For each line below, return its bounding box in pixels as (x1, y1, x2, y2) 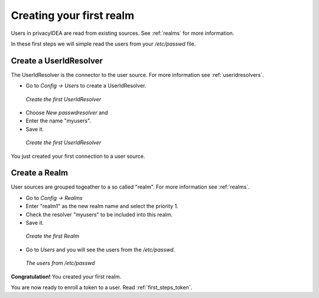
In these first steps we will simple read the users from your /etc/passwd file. (11, 40, 196, 47)
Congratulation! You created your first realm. (11, 273, 122, 280)
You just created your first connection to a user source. (11, 153, 145, 160)
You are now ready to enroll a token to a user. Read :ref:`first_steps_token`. (11, 284, 193, 291)
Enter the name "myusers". (25, 117, 92, 124)
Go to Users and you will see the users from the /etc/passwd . (25, 246, 175, 253)
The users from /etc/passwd (25, 260, 95, 267)
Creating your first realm (11, 9, 135, 22)
